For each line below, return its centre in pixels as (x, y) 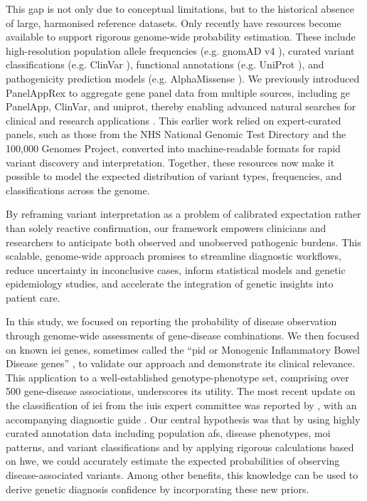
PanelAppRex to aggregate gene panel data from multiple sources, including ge (178, 92)
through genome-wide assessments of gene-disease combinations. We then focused (183, 336)
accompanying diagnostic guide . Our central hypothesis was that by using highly (183, 419)
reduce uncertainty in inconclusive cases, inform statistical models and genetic (176, 269)
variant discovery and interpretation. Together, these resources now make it (170, 162)
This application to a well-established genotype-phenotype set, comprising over (177, 377)
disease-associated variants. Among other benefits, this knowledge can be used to (182, 475)
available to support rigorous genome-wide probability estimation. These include (181, 37)
